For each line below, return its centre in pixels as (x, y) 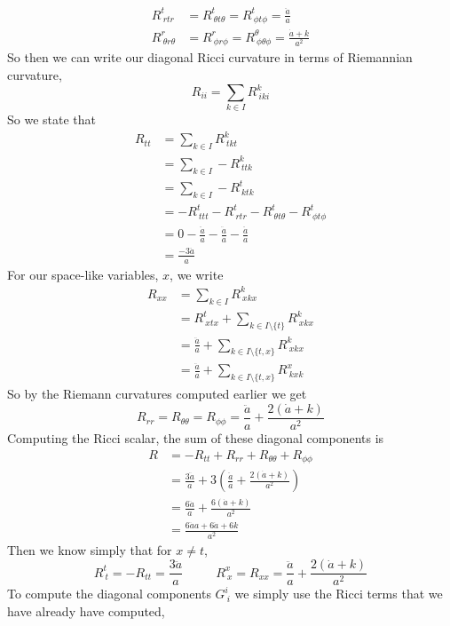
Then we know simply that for (90, 549)
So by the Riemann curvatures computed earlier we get (157, 394)
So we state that (52, 119)
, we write (197, 274)
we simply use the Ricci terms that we (339, 594)
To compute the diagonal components (109, 594)
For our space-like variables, (83, 274)
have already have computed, (86, 610)
